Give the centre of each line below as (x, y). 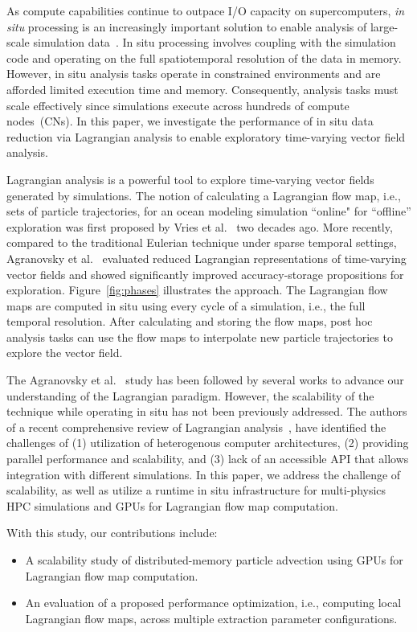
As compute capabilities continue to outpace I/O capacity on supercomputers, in (206, 10)
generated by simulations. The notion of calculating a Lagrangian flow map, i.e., (204, 195)
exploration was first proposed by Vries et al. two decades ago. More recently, (200, 226)
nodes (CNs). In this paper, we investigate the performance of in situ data (190, 121)
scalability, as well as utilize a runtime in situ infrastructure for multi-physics (196, 490)
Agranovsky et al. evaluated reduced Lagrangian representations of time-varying (206, 258)
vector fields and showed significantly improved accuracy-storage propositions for (205, 274)
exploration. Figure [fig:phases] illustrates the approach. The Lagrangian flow (197, 290)
